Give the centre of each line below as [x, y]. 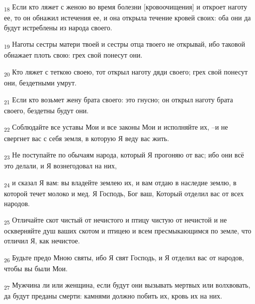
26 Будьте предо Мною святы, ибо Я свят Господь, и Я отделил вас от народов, [124, 258]
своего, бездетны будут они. [46, 110]
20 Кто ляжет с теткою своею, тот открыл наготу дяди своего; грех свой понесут [126, 72]
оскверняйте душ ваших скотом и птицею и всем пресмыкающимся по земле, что [128, 231]
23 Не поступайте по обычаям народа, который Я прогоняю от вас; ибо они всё [124, 155]
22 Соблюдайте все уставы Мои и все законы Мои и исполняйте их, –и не [116, 128]
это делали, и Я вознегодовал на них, [60, 166]
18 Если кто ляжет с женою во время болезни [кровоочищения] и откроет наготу [126, 7]
